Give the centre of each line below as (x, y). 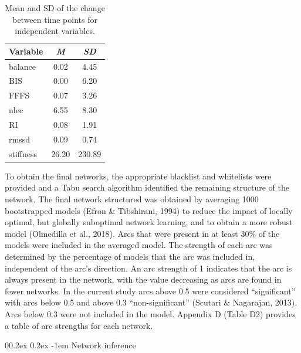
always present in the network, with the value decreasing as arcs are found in (143, 279)
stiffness (23, 153)
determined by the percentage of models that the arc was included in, (130, 256)
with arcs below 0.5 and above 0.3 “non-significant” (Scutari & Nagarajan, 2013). (151, 302)
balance (22, 66)
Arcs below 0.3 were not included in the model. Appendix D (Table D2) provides (150, 313)
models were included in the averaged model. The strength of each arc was (139, 245)
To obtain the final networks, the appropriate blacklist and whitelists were (138, 176)
